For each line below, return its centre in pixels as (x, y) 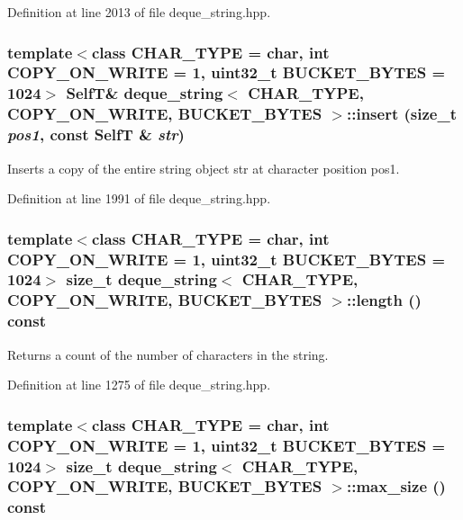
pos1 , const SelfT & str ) (96, 134)
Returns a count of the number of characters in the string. (168, 354)
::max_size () (396, 486)
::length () (384, 300)
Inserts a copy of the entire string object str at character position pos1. (204, 168)
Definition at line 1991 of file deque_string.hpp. (139, 198)
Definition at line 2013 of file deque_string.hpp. (139, 12)
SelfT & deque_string (145, 93)
